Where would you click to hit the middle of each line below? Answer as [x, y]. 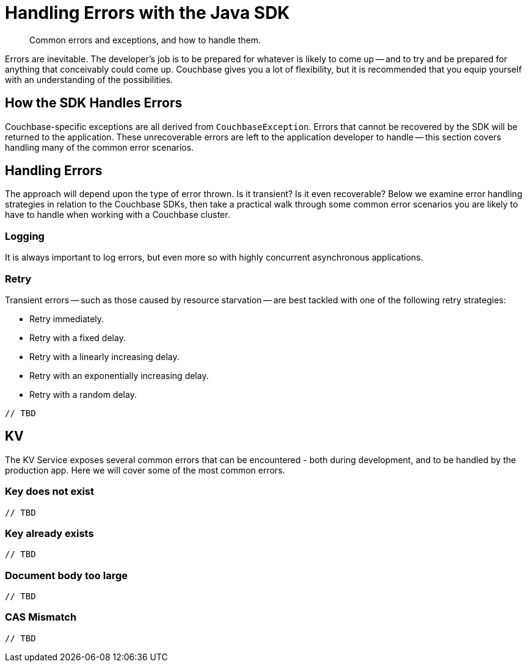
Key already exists [49, 533]
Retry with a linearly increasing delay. [104, 356]
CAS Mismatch [41, 617]
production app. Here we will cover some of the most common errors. [145, 470]
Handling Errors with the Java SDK [147, 13]
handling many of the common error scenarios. [100, 147]
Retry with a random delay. [83, 394]
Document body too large [66, 575]
